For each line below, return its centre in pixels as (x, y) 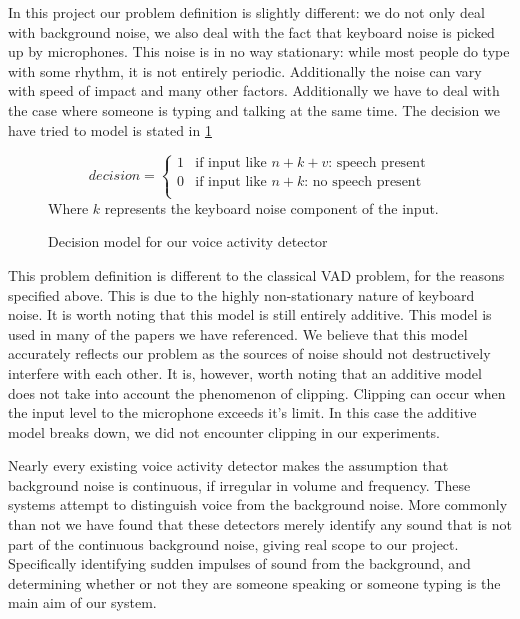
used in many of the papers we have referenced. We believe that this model (238, 333)
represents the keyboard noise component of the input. (271, 207)
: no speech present (363, 182)
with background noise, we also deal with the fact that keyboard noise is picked (251, 31)
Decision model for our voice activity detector (188, 241)
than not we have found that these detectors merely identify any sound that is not (260, 524)
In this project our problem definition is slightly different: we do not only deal (246, 12)
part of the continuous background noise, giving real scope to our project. (233, 543)
